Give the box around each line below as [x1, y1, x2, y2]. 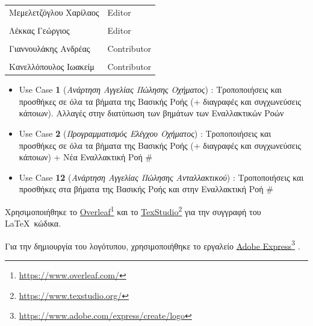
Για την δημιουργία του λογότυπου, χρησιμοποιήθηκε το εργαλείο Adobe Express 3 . [5, 237, 300, 252]
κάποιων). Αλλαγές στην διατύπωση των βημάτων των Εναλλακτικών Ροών [19, 107, 284, 119]
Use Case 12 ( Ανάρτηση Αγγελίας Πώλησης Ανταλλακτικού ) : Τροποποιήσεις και [19, 171, 304, 183]
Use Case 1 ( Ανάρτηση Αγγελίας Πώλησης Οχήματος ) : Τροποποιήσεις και [19, 83, 282, 96]
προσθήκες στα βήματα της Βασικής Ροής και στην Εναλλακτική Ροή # [19, 183, 273, 195]
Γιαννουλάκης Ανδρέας [9, 42, 90, 54]
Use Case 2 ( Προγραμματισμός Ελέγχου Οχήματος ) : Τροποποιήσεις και [19, 127, 271, 139]
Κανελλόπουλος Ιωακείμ [9, 60, 95, 73]
